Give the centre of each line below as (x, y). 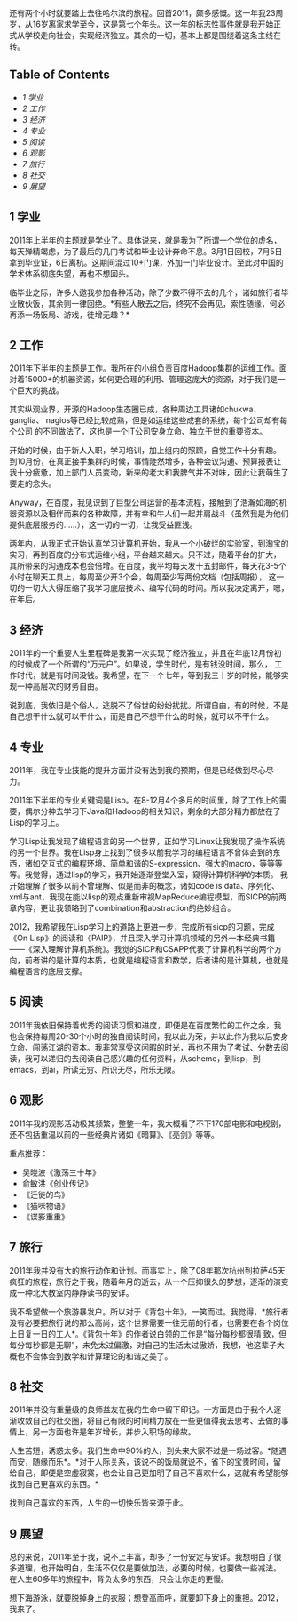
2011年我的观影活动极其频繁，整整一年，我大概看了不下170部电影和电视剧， (148, 1123)
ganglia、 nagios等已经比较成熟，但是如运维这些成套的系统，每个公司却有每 (149, 420)
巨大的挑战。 (40, 390)
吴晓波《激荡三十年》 (61, 1172)
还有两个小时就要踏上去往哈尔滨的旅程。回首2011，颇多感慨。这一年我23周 (146, 13)
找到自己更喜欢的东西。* (54, 1484)
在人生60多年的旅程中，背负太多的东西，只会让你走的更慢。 (119, 1579)
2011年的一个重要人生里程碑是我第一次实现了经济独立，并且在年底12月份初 (145, 653)
